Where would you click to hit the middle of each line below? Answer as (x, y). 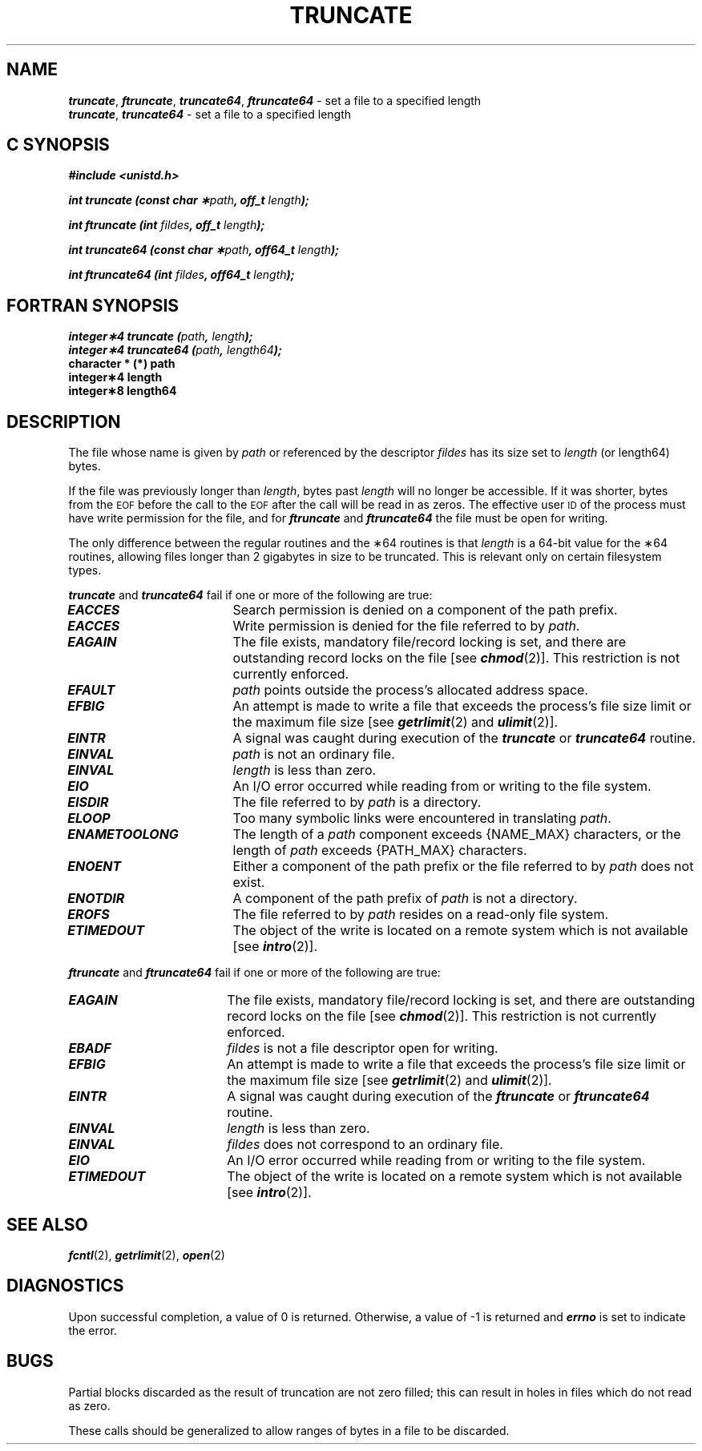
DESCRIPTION (64, 421)
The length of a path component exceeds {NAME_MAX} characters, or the (457, 834)
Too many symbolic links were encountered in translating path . (422, 818)
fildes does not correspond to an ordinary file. (365, 1145)
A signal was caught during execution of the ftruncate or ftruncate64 (438, 1096)
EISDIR (88, 802)
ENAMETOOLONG (123, 834)
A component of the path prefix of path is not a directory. (405, 899)
